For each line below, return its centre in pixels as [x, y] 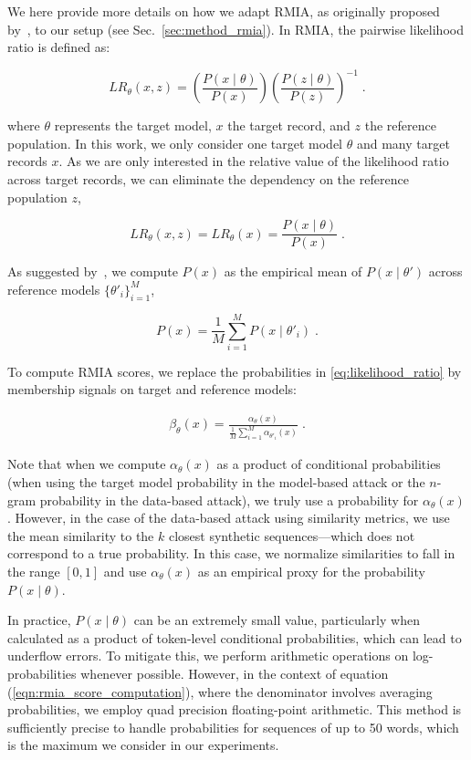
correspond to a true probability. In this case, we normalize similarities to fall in [231, 553]
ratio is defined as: [59, 47]
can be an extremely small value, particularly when [277, 620]
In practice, [39, 620]
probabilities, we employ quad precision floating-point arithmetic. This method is [235, 709]
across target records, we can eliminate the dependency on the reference [208, 179]
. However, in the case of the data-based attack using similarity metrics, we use [229, 518]
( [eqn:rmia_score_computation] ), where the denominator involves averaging [220, 691]
